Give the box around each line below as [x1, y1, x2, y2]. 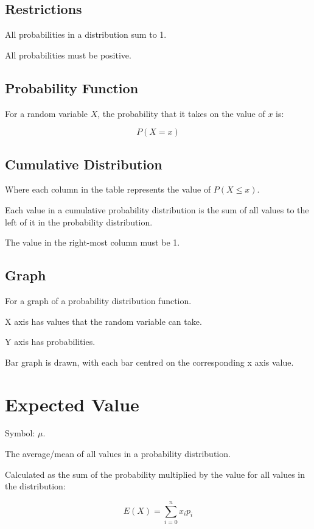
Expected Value [5, 391, 139, 416]
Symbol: [5, 427, 35, 439]
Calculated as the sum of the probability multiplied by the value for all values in [5, 467, 305, 480]
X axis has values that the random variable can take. [5, 314, 202, 327]
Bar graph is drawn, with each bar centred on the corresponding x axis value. [5, 355, 294, 368]
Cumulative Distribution [5, 154, 162, 173]
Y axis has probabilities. [5, 335, 96, 348]
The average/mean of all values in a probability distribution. [5, 447, 231, 460]
